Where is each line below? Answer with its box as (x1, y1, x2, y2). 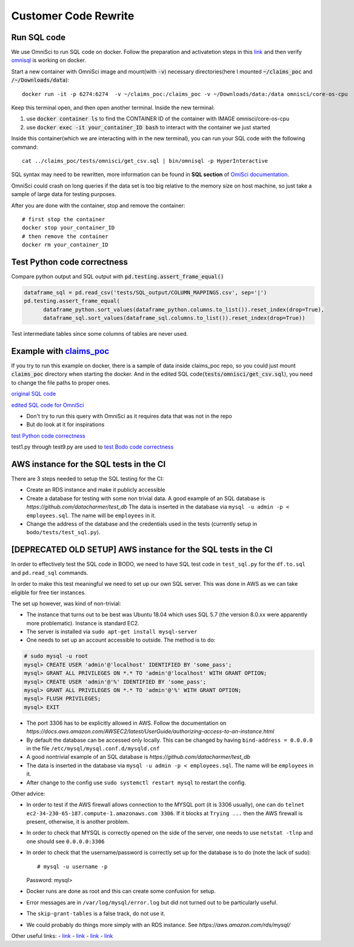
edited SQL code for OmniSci (11, 401, 84, 409)
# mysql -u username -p (37, 863, 108, 870)
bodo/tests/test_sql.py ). (26, 529, 101, 536)
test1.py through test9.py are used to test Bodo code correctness (11, 443, 174, 450)
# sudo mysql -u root (24, 653, 88, 660)
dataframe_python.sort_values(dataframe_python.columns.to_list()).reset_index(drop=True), (43, 306, 324, 313)
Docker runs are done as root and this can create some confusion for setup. (26, 888, 216, 895)
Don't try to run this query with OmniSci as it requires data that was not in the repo (26, 413, 233, 419)
